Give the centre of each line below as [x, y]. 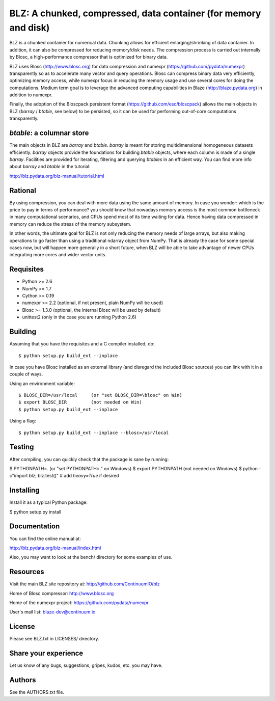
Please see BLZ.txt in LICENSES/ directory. [54, 639]
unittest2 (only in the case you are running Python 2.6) [79, 317]
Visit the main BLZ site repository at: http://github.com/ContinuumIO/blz [85, 584]
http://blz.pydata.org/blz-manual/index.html [55, 548]
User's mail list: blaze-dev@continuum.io [52, 612]
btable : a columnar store [49, 133]
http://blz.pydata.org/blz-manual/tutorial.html [57, 176]
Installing [25, 490]
